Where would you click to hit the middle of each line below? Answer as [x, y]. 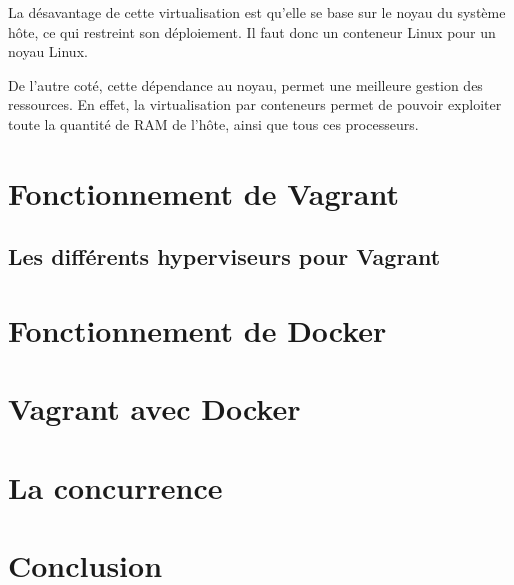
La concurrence [115, 486]
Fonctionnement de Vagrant [203, 192]
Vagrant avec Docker [154, 408]
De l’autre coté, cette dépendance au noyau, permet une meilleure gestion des [245, 84]
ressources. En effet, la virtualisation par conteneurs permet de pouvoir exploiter [255, 104]
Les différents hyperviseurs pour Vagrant [224, 256]
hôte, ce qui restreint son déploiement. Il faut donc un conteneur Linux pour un [252, 31]
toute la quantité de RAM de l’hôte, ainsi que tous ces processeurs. [213, 123]
